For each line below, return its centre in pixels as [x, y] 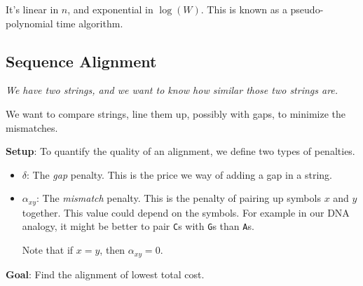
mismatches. [32, 127]
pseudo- [307, 9]
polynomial [29, 23]
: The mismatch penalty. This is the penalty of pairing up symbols [178, 198]
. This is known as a [244, 9]
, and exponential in [110, 9]
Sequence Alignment [81, 61]
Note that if [48, 250]
